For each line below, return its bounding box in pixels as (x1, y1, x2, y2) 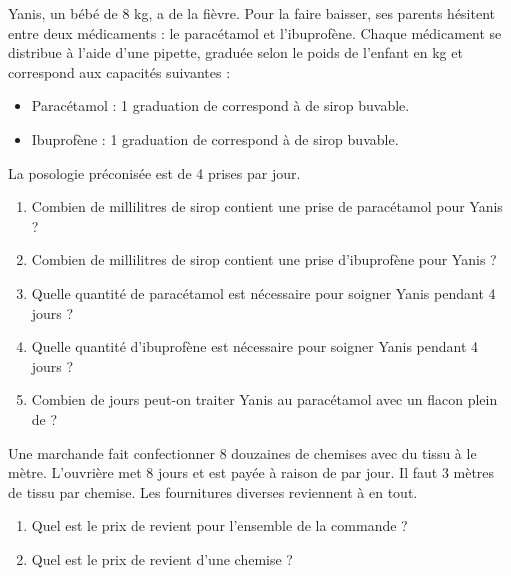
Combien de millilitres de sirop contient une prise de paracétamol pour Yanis (31, 196, 503, 217)
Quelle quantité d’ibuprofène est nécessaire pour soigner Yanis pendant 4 (31, 336, 479, 357)
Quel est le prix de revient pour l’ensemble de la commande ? (31, 515, 408, 536)
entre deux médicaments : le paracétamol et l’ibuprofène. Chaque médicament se (8, 22, 502, 43)
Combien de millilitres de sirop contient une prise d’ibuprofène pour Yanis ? (31, 249, 497, 270)
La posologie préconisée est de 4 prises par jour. (8, 162, 301, 183)
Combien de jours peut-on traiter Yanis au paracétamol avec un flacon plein (31, 389, 498, 410)
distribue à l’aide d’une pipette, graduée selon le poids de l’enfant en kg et (8, 42, 463, 63)
